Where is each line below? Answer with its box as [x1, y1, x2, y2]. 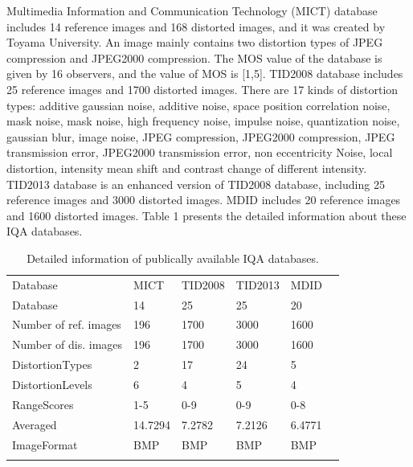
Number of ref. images [12, 316, 121, 333]
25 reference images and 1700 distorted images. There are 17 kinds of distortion [6, 80, 399, 97]
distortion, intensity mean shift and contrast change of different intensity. [6, 159, 367, 176]
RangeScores [12, 395, 74, 412]
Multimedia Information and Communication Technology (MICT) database [6, 2, 378, 18]
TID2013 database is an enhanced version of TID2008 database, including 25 [6, 175, 385, 192]
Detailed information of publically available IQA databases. [27, 249, 319, 266]
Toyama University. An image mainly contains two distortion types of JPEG [6, 34, 383, 51]
